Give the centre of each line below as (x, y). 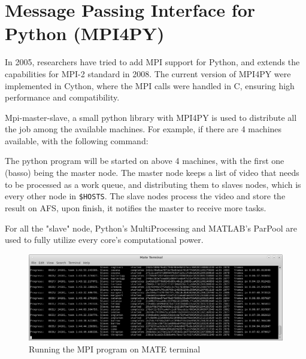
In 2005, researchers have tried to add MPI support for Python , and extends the (152, 62)
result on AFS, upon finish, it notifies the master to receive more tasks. (136, 207)
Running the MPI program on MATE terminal (115, 349)
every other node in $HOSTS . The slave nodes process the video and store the (145, 196)
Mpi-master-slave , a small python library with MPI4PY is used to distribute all (151, 117)
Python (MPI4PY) (85, 33)
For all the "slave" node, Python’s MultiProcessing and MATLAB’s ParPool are (151, 228)
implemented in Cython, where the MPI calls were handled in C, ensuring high (150, 85)
